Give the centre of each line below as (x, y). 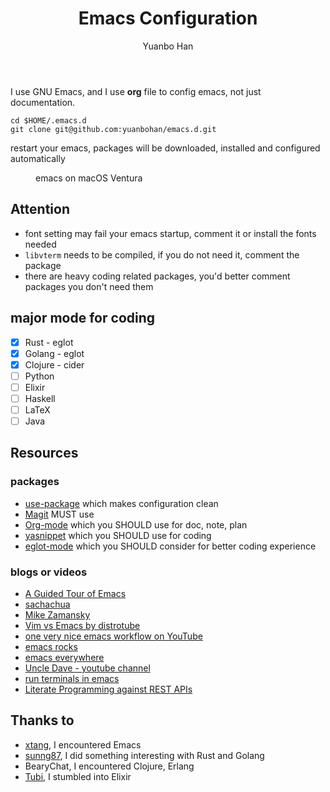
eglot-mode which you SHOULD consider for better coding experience (170, 546)
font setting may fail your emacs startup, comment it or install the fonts (170, 233)
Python (39, 376)
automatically (38, 158)
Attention (40, 209)
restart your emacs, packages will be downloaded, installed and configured (165, 148)
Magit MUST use (59, 514)
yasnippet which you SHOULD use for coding (118, 535)
